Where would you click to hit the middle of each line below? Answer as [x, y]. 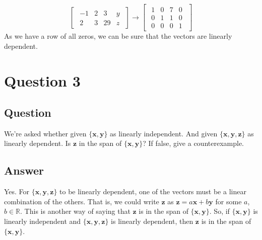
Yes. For [17, 191]
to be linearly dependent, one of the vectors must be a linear [153, 191]
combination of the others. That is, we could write [82, 201]
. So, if [219, 211]
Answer [24, 170]
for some [228, 201]
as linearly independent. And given [164, 133]
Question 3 [42, 80]
